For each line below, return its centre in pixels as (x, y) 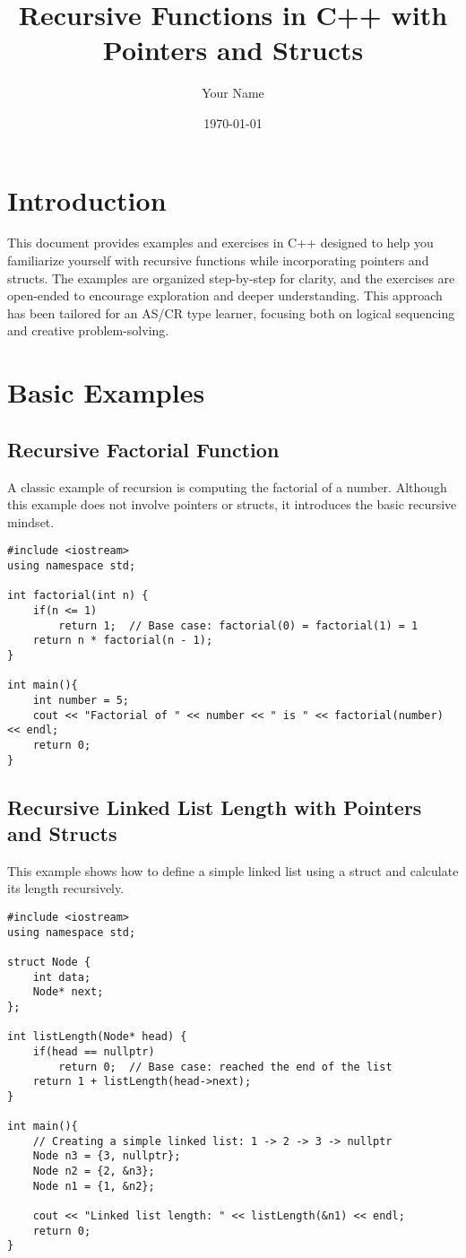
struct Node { (49, 962)
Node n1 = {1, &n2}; (94, 1186)
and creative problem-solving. (88, 330)
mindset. (31, 521)
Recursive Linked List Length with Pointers (215, 807)
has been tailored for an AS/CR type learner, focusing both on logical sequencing (231, 312)
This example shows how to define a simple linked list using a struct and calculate (233, 870)
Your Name (233, 93)
